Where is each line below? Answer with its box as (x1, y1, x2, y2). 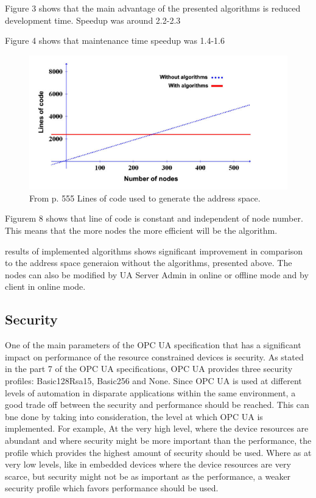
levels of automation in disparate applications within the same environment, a (5, 386, 296, 399)
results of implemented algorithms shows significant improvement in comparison (5, 244, 303, 257)
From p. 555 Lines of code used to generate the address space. (29, 191, 261, 204)
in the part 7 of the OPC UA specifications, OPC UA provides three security (5, 362, 293, 375)
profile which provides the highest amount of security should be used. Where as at (5, 446, 312, 458)
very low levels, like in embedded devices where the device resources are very (5, 458, 291, 471)
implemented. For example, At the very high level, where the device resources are (5, 422, 309, 435)
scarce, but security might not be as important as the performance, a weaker (5, 469, 291, 482)
